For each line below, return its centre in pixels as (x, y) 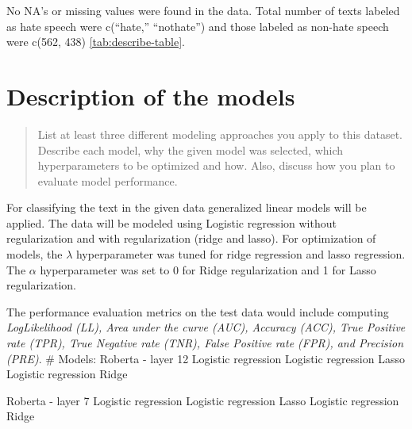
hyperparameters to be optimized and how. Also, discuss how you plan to (216, 165)
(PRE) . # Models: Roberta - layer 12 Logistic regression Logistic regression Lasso (206, 358)
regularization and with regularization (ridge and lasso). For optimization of (191, 238)
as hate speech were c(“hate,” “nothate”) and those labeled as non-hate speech (198, 26)
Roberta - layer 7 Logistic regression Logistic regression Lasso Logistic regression (203, 400)
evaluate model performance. (108, 180)
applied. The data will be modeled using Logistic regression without (171, 222)
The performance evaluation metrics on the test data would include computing (198, 311)
